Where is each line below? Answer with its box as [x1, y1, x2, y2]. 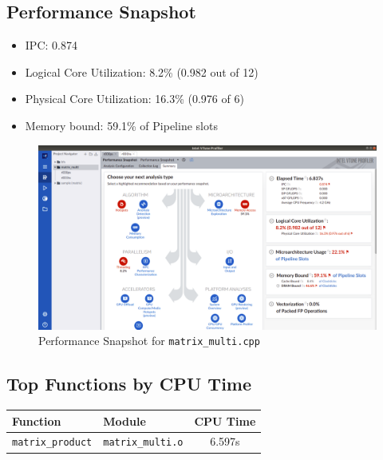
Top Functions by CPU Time [6, 371, 252, 396]
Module [103, 412, 146, 429]
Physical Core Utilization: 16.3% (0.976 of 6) [25, 90, 244, 107]
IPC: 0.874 [25, 37, 77, 54]
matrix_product [12, 437, 93, 449]
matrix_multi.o [103, 437, 184, 449]
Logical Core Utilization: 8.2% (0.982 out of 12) [25, 63, 259, 80]
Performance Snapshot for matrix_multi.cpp [38, 332, 260, 349]
